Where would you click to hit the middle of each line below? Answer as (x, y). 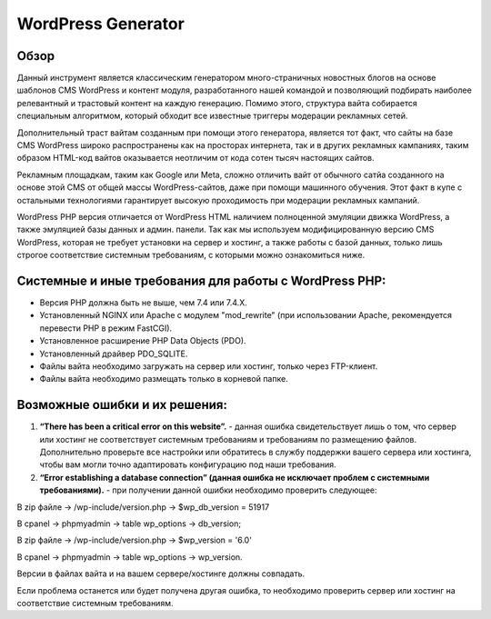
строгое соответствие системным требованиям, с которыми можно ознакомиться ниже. (191, 255)
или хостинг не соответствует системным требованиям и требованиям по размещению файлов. (228, 439)
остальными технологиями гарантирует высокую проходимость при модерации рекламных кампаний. (218, 200)
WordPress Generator (101, 24)
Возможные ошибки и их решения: (122, 405)
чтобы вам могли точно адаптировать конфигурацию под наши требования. (188, 464)
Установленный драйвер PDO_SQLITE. (114, 354)
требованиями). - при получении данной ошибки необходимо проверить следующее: (208, 490)
